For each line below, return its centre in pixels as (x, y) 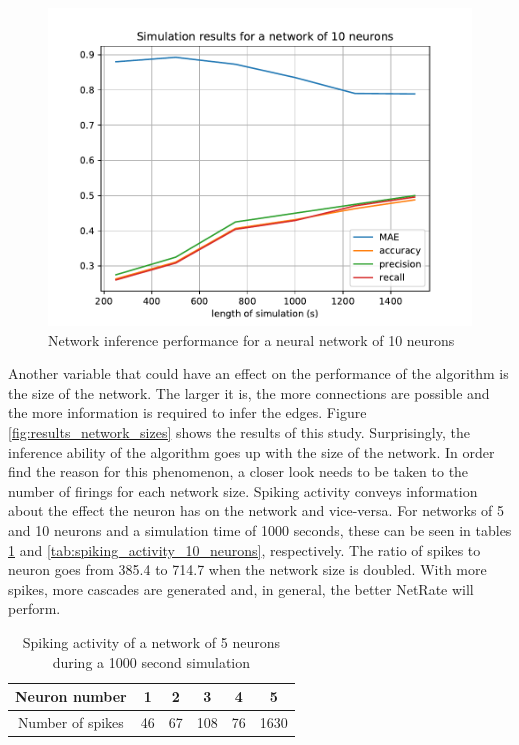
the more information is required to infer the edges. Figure (187, 412)
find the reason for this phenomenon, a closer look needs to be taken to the (238, 471)
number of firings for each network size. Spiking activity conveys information (243, 490)
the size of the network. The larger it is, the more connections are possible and (249, 392)
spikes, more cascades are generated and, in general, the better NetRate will (241, 588)
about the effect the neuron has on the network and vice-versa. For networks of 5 (256, 510)
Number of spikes (70, 721)
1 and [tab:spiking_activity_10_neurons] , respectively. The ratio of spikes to (244, 549)
